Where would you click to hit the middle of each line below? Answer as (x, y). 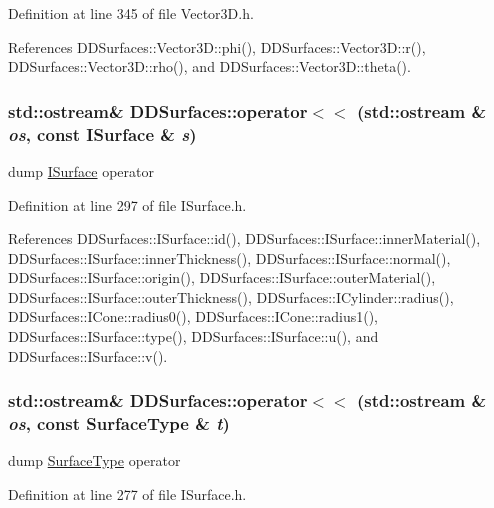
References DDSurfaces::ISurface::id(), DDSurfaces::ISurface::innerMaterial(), (244, 238)
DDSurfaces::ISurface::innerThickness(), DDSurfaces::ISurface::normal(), (229, 257)
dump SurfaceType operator (94, 460)
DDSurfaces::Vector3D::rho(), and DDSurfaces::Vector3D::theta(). (209, 66)
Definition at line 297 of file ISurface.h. (127, 204)
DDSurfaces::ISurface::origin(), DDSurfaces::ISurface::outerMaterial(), (222, 277)
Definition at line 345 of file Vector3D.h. (131, 13)
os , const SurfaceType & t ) (119, 423)
